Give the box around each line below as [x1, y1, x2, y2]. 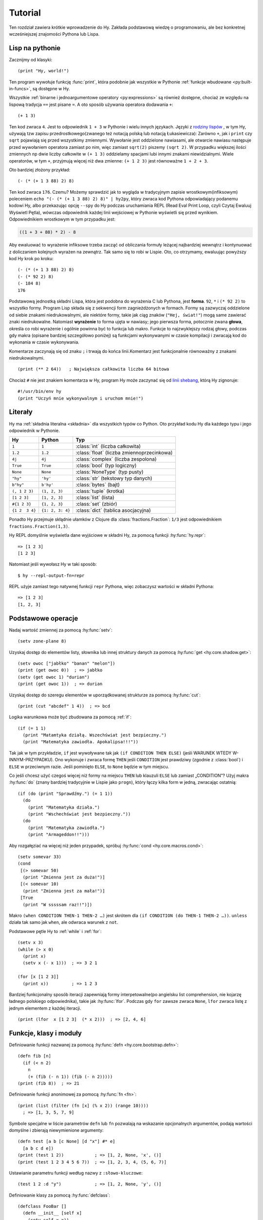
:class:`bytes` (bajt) [75, 481, 120, 488]
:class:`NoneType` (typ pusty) [75, 468, 144, 475]
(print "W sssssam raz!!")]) [22, 902, 93, 907]
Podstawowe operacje [9, 614, 78, 622]
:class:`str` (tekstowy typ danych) [75, 475, 152, 482]
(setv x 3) [18, 940, 44, 945]
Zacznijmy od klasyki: [9, 57, 53, 62]
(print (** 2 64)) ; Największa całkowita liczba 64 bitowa [18, 366, 169, 372]
